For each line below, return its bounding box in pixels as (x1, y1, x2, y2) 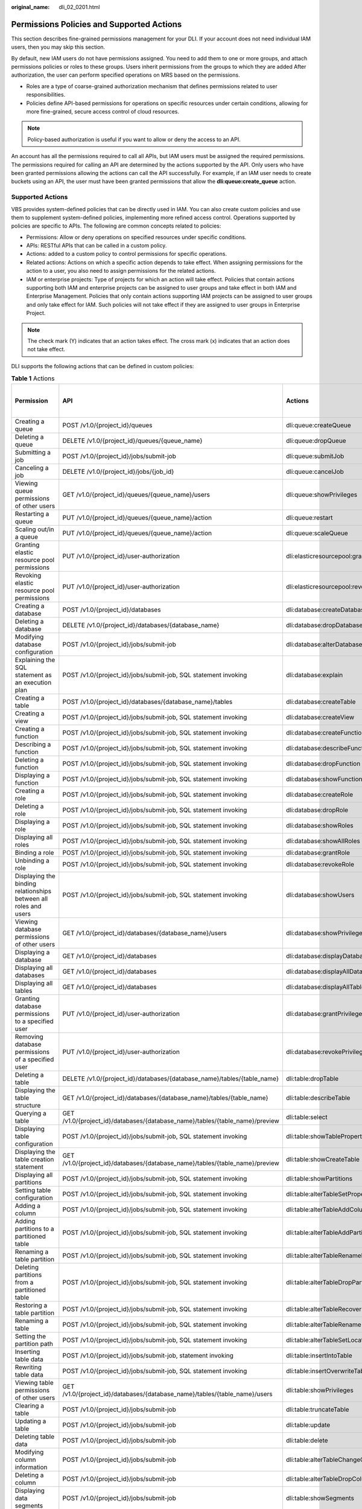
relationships (14, 887, 51, 895)
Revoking (14, 571, 42, 579)
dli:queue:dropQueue (285, 436, 346, 445)
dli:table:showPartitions (285, 1174, 353, 1182)
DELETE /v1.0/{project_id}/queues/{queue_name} (62, 436, 203, 445)
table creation (14, 1155, 54, 1163)
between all (14, 894, 48, 902)
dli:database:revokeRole (285, 860, 354, 869)
